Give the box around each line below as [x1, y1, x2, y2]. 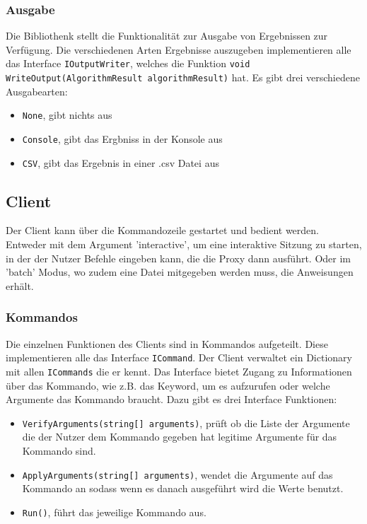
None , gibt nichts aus [22, 107, 112, 122]
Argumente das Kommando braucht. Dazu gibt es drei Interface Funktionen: [6, 392, 337, 407]
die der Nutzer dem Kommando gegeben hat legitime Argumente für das [22, 429, 337, 444]
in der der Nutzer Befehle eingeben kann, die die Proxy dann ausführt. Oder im [6, 250, 351, 265]
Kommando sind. [22, 443, 96, 458]
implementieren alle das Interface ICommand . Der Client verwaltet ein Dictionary [6, 350, 352, 365]
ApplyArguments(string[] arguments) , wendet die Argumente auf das [22, 467, 333, 482]
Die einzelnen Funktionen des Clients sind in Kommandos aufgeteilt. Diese [6, 336, 328, 351]
